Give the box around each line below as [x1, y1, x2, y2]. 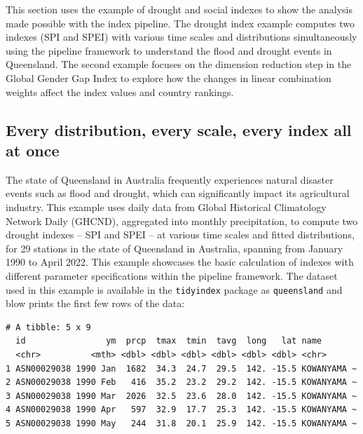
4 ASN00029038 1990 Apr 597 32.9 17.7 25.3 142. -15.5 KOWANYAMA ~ [6, 405, 357, 415]
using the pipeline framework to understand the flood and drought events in [6, 43, 332, 57]
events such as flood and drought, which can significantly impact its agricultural [6, 186, 350, 201]
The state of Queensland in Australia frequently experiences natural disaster [6, 172, 334, 187]
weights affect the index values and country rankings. [6, 84, 234, 99]
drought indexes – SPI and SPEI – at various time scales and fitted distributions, [6, 227, 355, 242]
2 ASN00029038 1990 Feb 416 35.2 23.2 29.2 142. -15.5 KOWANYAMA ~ [6, 377, 357, 388]
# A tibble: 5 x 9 [6, 322, 91, 332]
